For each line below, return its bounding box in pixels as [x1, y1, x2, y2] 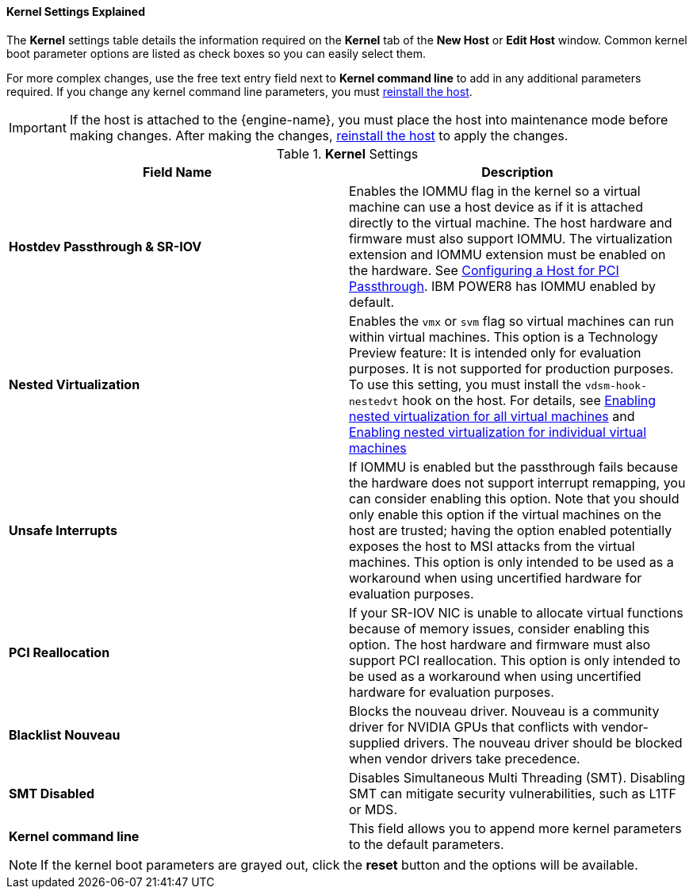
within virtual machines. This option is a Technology [349, 328, 658, 345]
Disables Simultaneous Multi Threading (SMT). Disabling [349, 769, 686, 786]
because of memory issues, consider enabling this [349, 620, 650, 637]
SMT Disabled [9, 785, 95, 801]
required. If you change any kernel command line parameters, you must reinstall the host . [6, 84, 473, 98]
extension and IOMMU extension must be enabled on [349, 246, 666, 262]
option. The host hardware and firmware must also [349, 636, 651, 652]
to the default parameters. [349, 836, 504, 852]
